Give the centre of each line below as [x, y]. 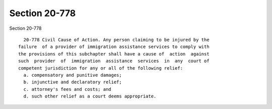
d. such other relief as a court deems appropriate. [90, 96]
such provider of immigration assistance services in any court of [114, 61]
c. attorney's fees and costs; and [67, 89]
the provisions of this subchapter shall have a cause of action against [114, 54]
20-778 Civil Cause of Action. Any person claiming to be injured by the [116, 40]
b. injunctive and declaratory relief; [73, 82]
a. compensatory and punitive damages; [73, 75]
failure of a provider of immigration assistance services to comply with [114, 47]
